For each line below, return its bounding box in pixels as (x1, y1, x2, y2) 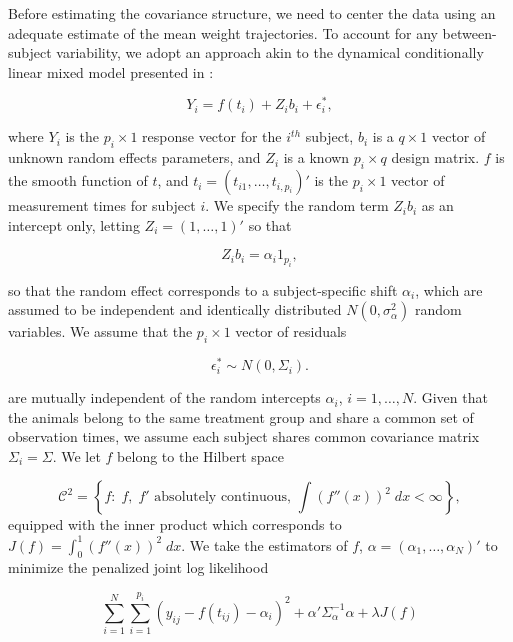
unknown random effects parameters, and (8, 147, 261, 168)
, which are (415, 279, 483, 300)
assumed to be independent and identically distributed (8, 299, 342, 320)
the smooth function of (8, 170, 148, 191)
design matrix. (391, 147, 480, 168)
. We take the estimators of (181, 534, 348, 555)
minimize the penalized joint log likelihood (8, 557, 269, 578)
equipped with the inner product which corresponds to (8, 514, 342, 535)
